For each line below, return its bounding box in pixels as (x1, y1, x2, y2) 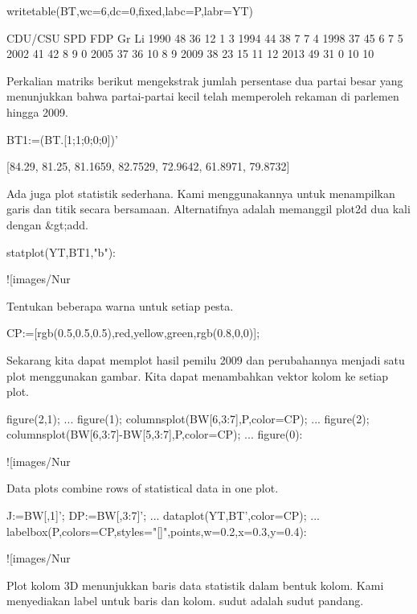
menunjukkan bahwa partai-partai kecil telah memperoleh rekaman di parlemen (6, 88, 399, 105)
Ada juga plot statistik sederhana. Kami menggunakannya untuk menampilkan (6, 184, 395, 201)
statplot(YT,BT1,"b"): (6, 243, 116, 260)
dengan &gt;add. (6, 216, 88, 233)
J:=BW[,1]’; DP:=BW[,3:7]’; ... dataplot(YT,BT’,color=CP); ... (6, 507, 320, 524)
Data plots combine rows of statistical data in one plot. (6, 480, 279, 497)
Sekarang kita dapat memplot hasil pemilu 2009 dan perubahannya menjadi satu (6, 351, 405, 368)
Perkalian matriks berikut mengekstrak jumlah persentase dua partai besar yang (6, 72, 403, 89)
